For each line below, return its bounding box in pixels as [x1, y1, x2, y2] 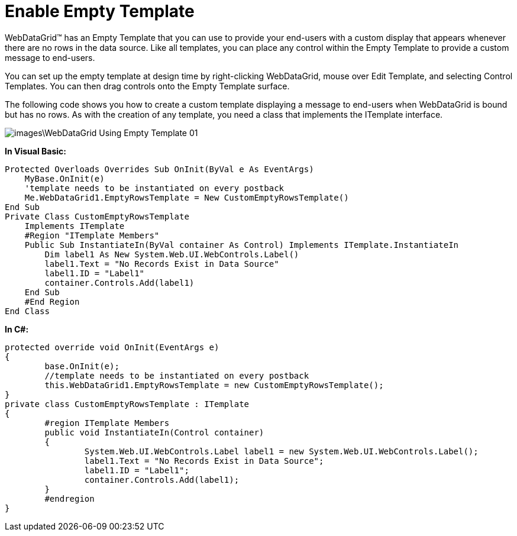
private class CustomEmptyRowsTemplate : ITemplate [5, 399, 250, 409]
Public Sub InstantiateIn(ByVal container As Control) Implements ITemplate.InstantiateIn [24, 240, 459, 250]
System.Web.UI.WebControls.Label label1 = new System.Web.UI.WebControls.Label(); [84, 446, 479, 456]
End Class [5, 306, 50, 316]
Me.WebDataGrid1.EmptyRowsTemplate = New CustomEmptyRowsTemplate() [24, 192, 349, 202]
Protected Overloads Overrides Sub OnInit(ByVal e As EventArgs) [5, 164, 314, 174]
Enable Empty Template [5, 1, 195, 21]
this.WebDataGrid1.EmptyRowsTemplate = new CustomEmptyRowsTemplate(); [44, 380, 384, 390]
